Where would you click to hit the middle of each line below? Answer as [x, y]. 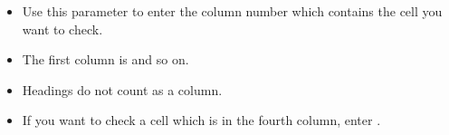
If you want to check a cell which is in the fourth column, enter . [201, 120]
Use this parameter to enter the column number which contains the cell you [232, 11]
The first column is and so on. [105, 59]
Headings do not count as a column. [122, 89]
